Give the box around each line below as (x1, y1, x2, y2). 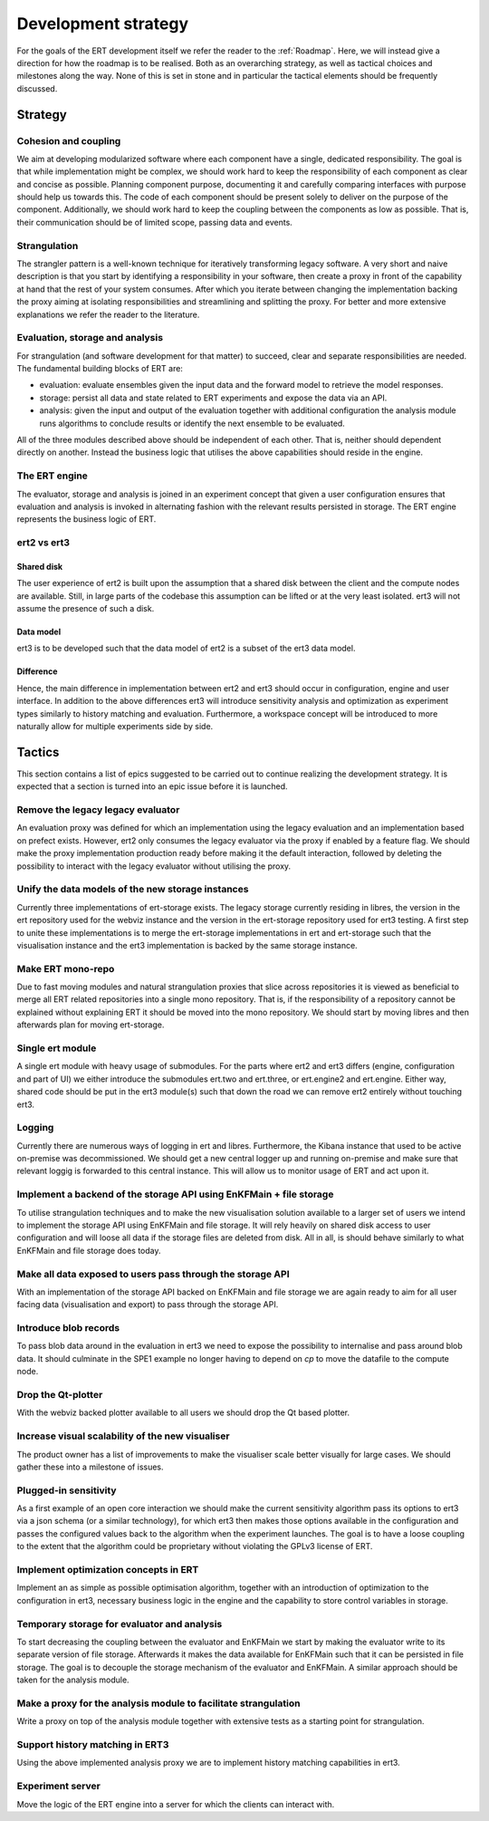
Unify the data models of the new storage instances (16, 883, 249, 896)
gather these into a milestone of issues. (16, 1461, 164, 1472)
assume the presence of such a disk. (16, 603, 155, 614)
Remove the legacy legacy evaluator (16, 804, 180, 816)
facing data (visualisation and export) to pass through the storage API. (16, 1299, 279, 1310)
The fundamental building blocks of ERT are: (16, 363, 183, 374)
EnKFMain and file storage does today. (16, 1245, 162, 1256)
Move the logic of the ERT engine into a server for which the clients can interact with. (16, 1798, 335, 1809)
